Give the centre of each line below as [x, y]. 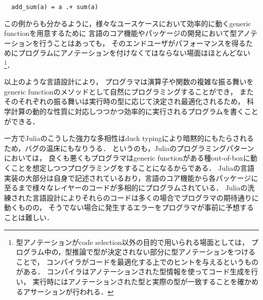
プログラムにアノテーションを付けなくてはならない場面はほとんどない [134, 53]
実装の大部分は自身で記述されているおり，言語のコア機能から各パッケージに [131, 178]
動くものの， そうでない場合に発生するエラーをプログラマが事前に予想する [129, 207]
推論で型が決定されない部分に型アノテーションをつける [164, 252]
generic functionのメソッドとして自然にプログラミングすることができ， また [129, 91]
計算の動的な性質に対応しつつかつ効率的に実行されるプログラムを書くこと [135, 111]
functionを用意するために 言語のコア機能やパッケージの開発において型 [121, 33]
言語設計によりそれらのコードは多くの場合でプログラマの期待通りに [145, 197]
